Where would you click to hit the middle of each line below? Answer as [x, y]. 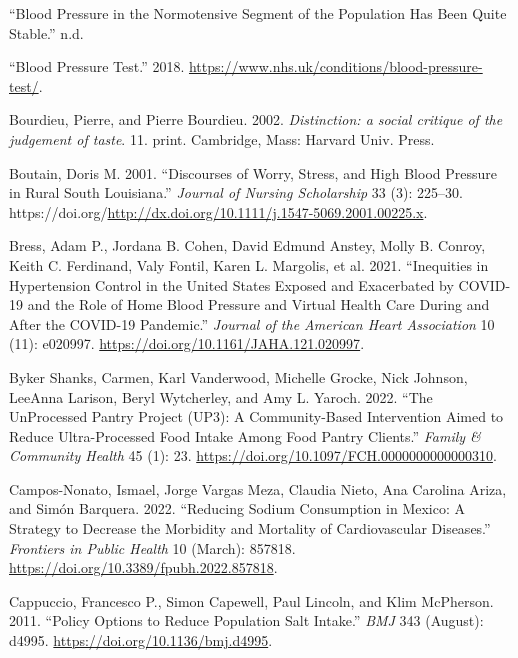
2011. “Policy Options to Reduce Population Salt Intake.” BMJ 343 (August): [246, 620]
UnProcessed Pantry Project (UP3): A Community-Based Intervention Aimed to [256, 416]
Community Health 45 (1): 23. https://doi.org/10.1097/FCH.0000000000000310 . [253, 455]
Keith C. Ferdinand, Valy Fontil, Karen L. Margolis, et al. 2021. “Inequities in [249, 264]
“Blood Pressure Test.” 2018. [97, 66]
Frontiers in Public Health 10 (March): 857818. [152, 547]
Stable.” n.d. [46, 32]
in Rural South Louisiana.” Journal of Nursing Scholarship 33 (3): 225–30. [236, 192]
